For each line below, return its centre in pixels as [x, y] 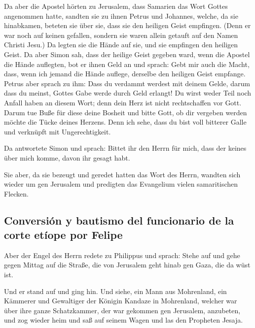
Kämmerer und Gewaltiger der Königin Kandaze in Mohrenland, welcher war [121, 301]
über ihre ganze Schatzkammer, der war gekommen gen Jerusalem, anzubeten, [122, 310]
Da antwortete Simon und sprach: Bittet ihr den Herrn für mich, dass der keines [125, 148]
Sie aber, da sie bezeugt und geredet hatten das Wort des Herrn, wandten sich [122, 174]
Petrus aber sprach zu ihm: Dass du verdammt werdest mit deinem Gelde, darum [127, 83]
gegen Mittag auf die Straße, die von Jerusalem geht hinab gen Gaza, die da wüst [127, 265]
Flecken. [16, 193]
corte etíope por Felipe [63, 235]
